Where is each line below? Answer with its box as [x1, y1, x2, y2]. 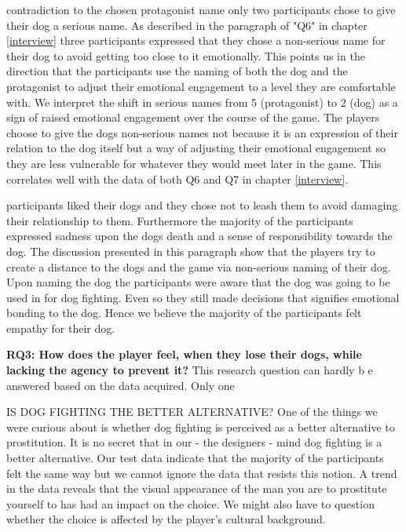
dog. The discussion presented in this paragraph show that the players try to [6, 242, 375, 259]
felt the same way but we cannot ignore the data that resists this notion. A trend [6, 465, 397, 481]
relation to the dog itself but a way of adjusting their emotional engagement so [6, 140, 386, 156]
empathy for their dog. [6, 319, 115, 336]
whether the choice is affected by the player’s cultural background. [6, 511, 326, 527]
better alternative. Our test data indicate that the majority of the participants [6, 450, 384, 466]
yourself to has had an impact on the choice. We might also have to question [6, 495, 375, 512]
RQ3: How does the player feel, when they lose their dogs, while [6, 346, 362, 363]
